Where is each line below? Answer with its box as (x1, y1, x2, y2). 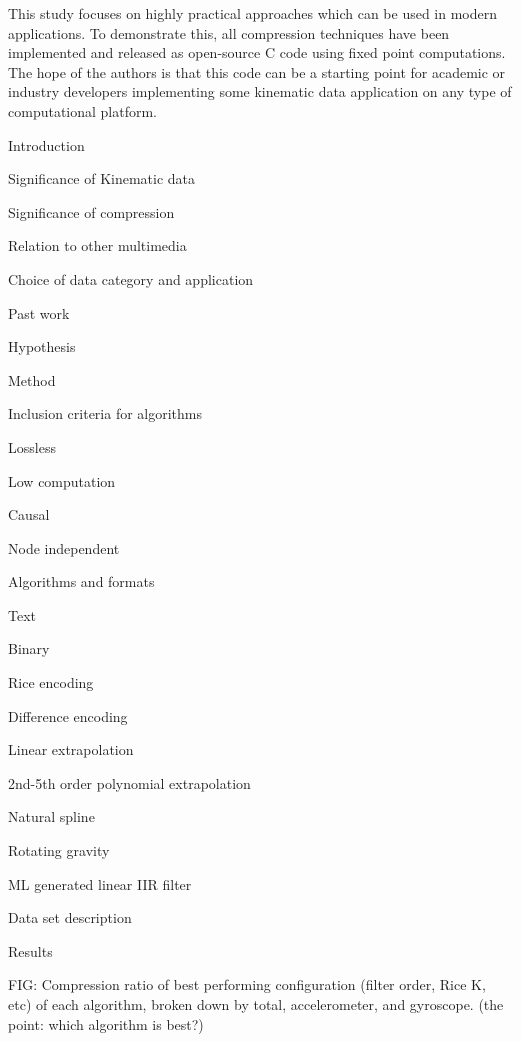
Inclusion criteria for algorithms (8, 403, 202, 424)
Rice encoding (8, 672, 94, 693)
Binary (8, 638, 50, 659)
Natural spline (8, 806, 95, 827)
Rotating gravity (8, 840, 110, 861)
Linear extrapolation (8, 739, 134, 760)
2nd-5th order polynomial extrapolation (8, 772, 251, 793)
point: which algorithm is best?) (8, 1013, 204, 1034)
